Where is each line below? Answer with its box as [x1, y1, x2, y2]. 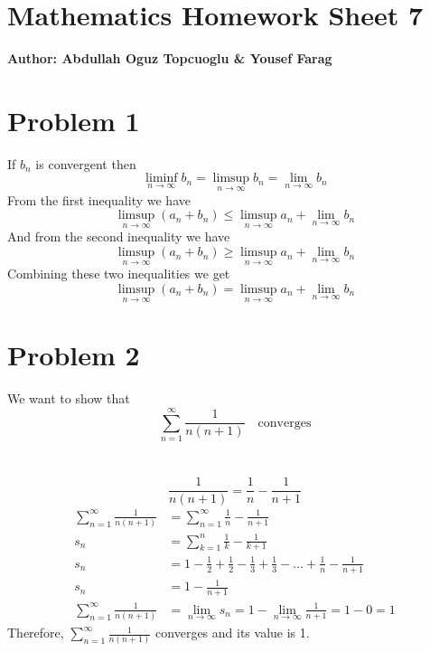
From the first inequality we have [7, 190, 191, 209]
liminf [145, 172, 178, 185]
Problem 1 [7, 101, 140, 138]
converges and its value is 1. [155, 623, 310, 642]
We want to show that [7, 389, 130, 408]
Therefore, [7, 623, 64, 642]
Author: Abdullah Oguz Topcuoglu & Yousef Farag [7, 49, 332, 68]
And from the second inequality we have [7, 227, 230, 246]
